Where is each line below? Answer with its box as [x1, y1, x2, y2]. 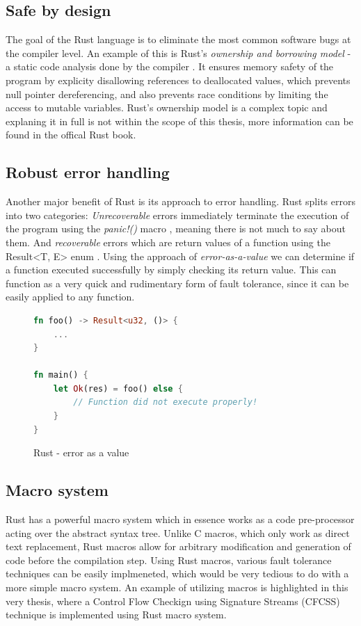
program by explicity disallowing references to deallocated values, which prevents [6, 72, 351, 87]
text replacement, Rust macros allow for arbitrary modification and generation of [6, 539, 351, 554]
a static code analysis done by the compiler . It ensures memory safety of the [6, 59, 334, 74]
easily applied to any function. [6, 289, 135, 304]
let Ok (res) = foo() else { [53, 383, 183, 394]
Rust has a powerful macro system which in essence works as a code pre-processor [6, 512, 355, 527]
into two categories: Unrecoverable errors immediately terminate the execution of [6, 207, 349, 222]
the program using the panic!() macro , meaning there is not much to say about [6, 221, 346, 236]
